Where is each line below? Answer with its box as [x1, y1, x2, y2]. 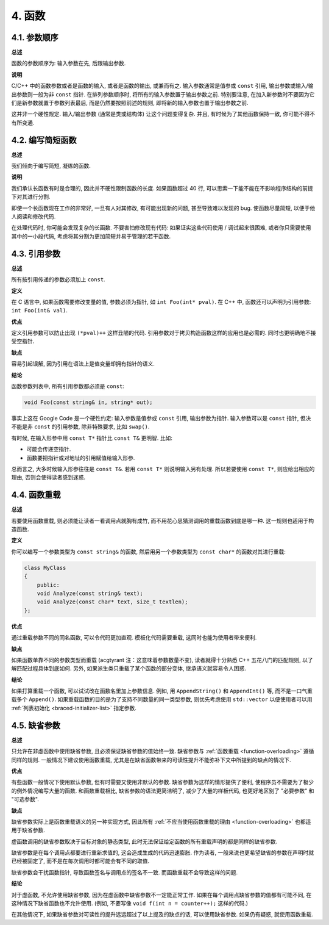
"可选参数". [11, 796, 39, 803]
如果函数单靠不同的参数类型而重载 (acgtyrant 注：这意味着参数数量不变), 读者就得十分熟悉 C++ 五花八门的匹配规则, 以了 [11, 656, 313, 663]
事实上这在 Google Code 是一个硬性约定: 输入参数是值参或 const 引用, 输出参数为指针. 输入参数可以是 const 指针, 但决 [11, 415, 311, 422]
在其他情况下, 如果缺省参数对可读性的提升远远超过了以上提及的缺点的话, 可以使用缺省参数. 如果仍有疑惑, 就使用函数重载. [11, 911, 313, 918]
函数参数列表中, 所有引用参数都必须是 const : [11, 383, 125, 390]
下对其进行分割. [11, 193, 51, 201]
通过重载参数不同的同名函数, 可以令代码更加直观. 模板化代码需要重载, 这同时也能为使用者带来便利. [11, 634, 257, 641]
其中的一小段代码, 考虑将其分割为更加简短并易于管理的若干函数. [11, 232, 171, 240]
